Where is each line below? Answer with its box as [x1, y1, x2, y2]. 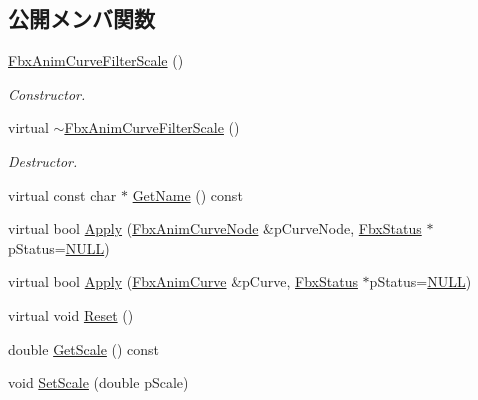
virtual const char [8, 184, 117, 205]
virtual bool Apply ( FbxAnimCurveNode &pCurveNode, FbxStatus [8, 218, 422, 239]
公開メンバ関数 [8, 3, 155, 34]
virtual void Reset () [8, 304, 134, 325]
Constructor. [8, 83, 86, 104]
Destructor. [8, 150, 78, 171]
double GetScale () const [8, 338, 160, 359]
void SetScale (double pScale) [8, 372, 189, 393]
